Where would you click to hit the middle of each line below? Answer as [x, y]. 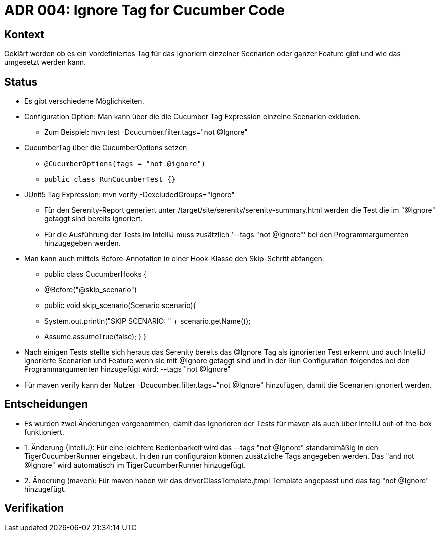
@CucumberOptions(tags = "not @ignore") [125, 164]
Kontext [24, 34]
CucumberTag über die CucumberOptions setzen [106, 148]
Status [21, 82]
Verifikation [34, 508]
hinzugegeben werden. [82, 243]
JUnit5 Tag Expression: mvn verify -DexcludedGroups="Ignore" [129, 195]
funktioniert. [44, 432]
